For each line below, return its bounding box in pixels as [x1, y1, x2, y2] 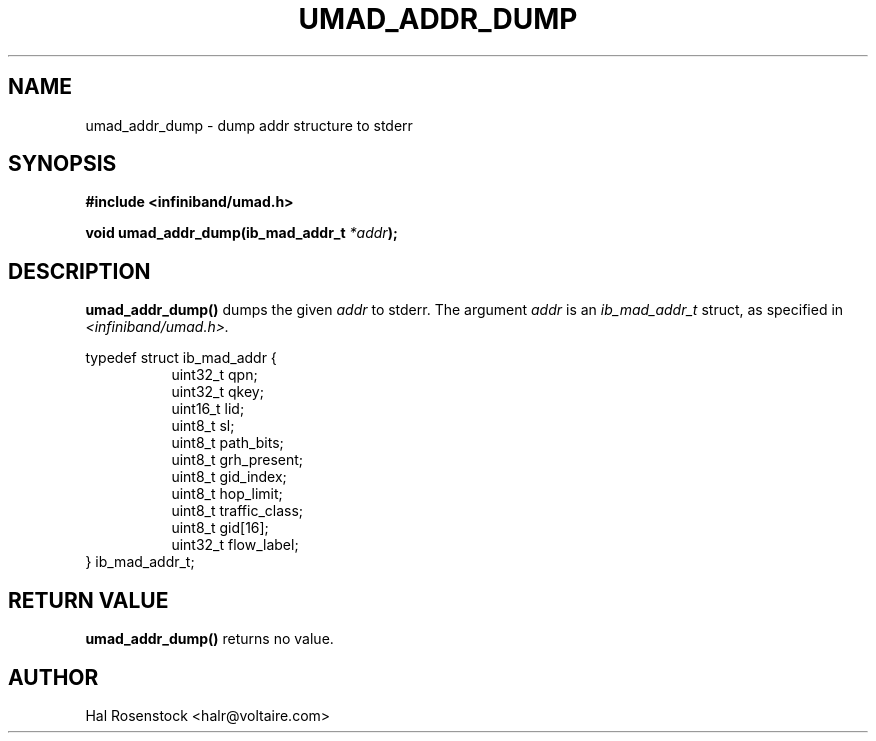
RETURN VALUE [8, 587, 169, 613]
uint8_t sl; [171, 417, 235, 435]
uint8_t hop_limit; [171, 485, 283, 503]
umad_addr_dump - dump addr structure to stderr [85, 116, 413, 134]
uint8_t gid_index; [171, 468, 287, 486]
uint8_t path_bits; [171, 434, 284, 452]
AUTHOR [8, 664, 99, 690]
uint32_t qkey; [171, 383, 264, 401]
